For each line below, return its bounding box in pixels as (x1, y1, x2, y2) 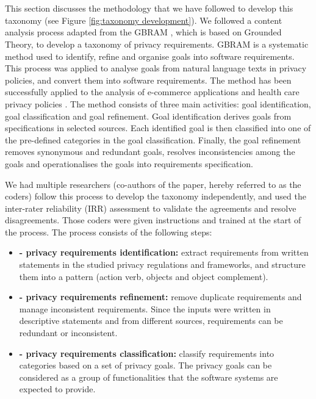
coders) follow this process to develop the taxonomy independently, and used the (5, 190, 306, 203)
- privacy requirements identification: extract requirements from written (19, 246, 309, 259)
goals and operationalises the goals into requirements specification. (5, 157, 253, 170)
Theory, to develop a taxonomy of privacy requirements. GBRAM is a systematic (5, 37, 309, 50)
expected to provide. (19, 383, 96, 395)
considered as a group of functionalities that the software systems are (19, 370, 278, 383)
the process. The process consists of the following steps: (5, 225, 212, 238)
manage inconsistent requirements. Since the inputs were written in (19, 302, 271, 315)
